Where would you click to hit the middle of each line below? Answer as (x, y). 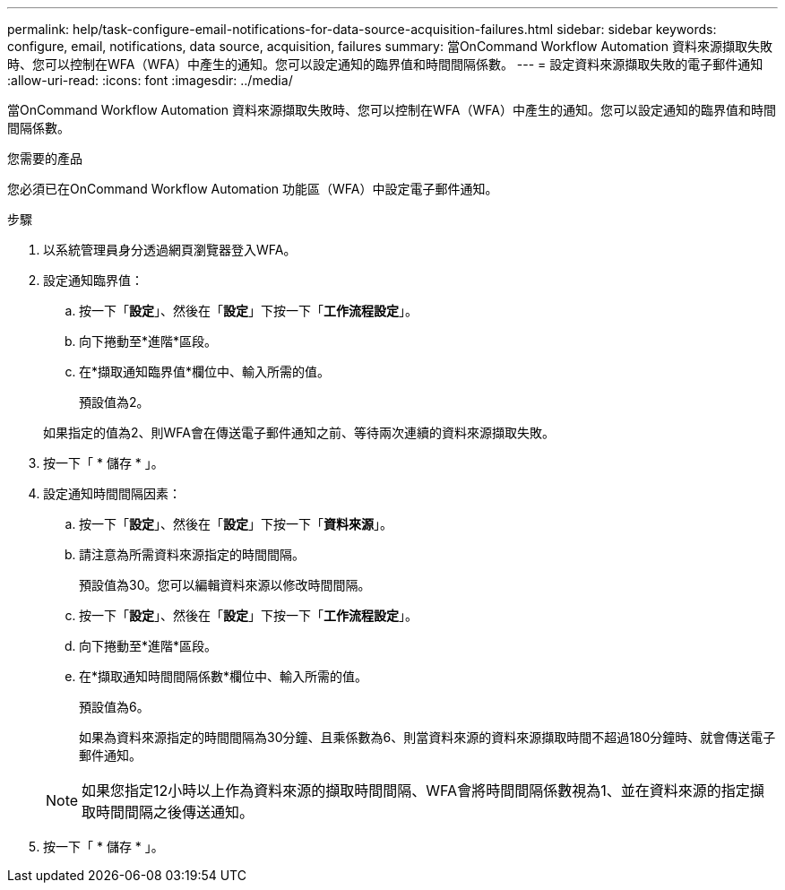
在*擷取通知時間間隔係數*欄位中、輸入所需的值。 (224, 676)
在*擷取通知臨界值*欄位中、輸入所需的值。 (205, 372)
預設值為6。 (114, 707)
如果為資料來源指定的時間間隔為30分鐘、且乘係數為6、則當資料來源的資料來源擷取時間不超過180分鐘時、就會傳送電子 (427, 737)
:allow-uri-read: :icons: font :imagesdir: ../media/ (150, 80)
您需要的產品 (45, 158)
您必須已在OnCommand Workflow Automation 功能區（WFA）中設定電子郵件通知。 (253, 189)
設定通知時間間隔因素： (112, 493)
